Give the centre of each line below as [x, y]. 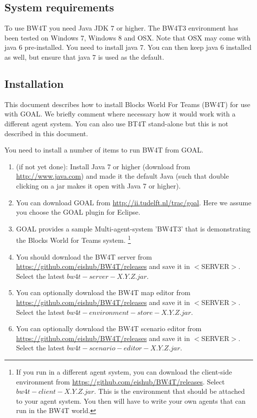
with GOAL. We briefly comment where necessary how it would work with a [120, 114]
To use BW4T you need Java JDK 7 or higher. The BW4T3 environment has [121, 28]
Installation [34, 83]
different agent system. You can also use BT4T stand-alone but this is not [116, 123]
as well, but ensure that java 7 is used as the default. [84, 57]
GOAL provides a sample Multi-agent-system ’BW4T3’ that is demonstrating [133, 228]
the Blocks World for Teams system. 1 [73, 239]
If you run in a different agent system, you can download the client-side [124, 371]
